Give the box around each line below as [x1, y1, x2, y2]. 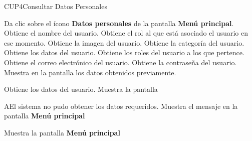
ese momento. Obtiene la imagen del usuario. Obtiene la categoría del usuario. [4, 37, 244, 48]
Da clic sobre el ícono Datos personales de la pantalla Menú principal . [4, 18, 234, 28]
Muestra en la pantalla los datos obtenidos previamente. [4, 67, 176, 77]
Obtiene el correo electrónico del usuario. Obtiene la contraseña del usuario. [4, 57, 237, 67]
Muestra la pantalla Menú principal [4, 127, 120, 137]
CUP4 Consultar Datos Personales [4, 1, 107, 11]
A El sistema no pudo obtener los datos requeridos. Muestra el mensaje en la [4, 100, 238, 111]
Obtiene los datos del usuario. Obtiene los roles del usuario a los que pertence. [4, 47, 244, 58]
